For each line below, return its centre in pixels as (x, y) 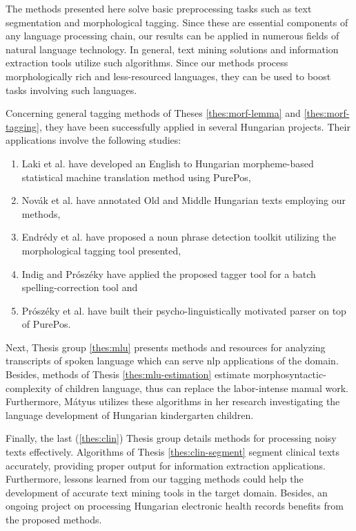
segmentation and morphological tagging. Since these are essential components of (177, 22)
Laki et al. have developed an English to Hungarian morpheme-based (168, 163)
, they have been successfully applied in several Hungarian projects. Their (195, 126)
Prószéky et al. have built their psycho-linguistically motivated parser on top (184, 310)
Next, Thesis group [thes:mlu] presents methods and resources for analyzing (166, 347)
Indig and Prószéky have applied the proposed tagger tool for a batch (169, 273)
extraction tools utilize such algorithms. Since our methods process (147, 63)
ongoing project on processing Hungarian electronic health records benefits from (175, 506)
